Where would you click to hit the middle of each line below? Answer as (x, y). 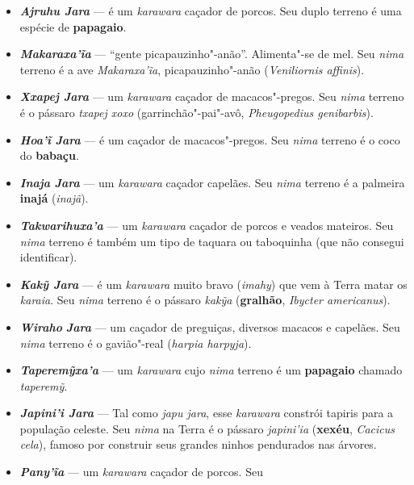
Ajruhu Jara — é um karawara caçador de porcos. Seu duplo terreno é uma (211, 10)
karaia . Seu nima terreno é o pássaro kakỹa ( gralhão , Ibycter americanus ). (205, 300)
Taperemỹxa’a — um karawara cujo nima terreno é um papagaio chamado (211, 370)
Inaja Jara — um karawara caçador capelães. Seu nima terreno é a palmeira (212, 182)
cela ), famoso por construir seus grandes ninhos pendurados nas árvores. (198, 444)
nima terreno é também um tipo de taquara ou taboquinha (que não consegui (212, 241)
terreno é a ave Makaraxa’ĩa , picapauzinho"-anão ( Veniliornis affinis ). (192, 69)
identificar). (48, 257)
